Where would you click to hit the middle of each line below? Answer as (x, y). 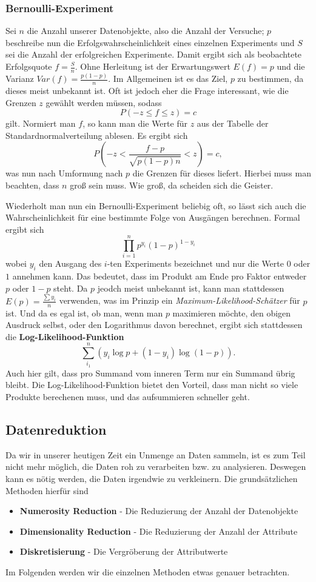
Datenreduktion (56, 429)
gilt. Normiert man (41, 123)
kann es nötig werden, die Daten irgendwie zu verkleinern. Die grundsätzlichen (152, 478)
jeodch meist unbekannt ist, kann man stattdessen (191, 288)
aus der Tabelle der (233, 123)
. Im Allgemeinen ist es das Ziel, (168, 79)
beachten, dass (32, 185)
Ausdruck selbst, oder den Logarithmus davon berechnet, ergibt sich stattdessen (154, 325)
